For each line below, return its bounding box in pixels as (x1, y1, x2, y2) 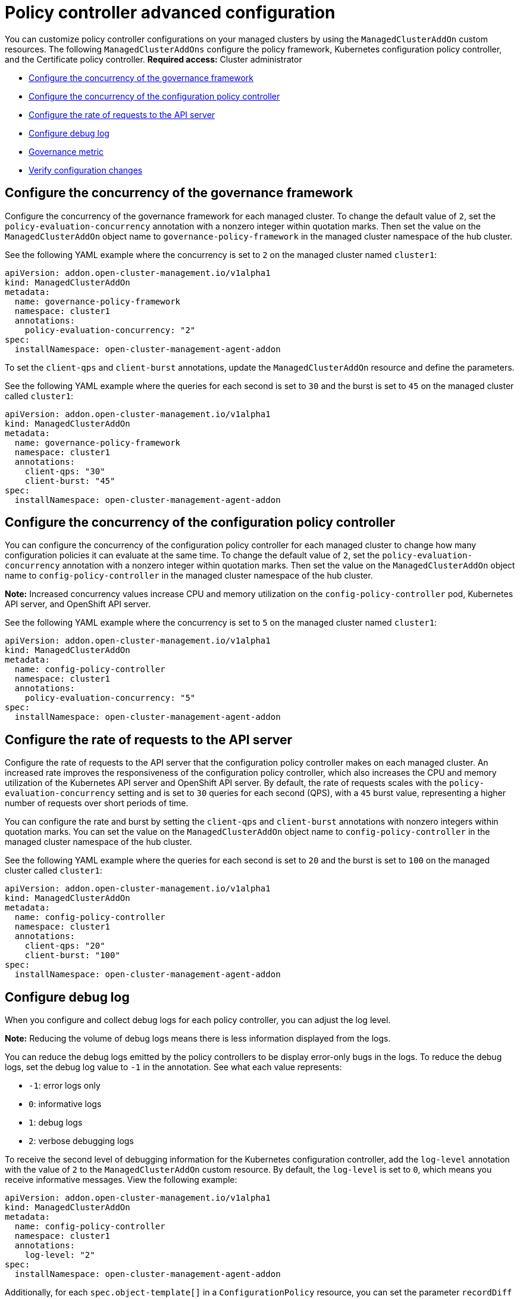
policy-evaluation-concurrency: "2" (24, 325, 196, 335)
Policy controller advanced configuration (5, 2, 336, 23)
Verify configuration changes (29, 164, 143, 175)
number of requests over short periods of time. (5, 798, 189, 809)
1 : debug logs (29, 1117, 83, 1128)
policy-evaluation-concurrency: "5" (24, 693, 196, 703)
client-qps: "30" (24, 466, 105, 476)
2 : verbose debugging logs (29, 1136, 134, 1146)
